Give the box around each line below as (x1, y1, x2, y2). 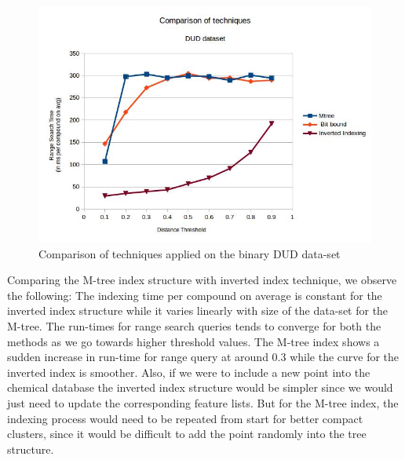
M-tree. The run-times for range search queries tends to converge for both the (7, 317, 381, 334)
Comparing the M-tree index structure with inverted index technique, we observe (7, 272, 397, 288)
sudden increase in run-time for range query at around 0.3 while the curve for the (7, 349, 400, 365)
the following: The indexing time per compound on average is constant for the (7, 287, 382, 303)
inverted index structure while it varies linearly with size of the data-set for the (7, 302, 389, 319)
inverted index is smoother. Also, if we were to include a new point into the (7, 363, 370, 380)
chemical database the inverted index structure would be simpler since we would (7, 379, 393, 396)
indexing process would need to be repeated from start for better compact (7, 410, 363, 426)
